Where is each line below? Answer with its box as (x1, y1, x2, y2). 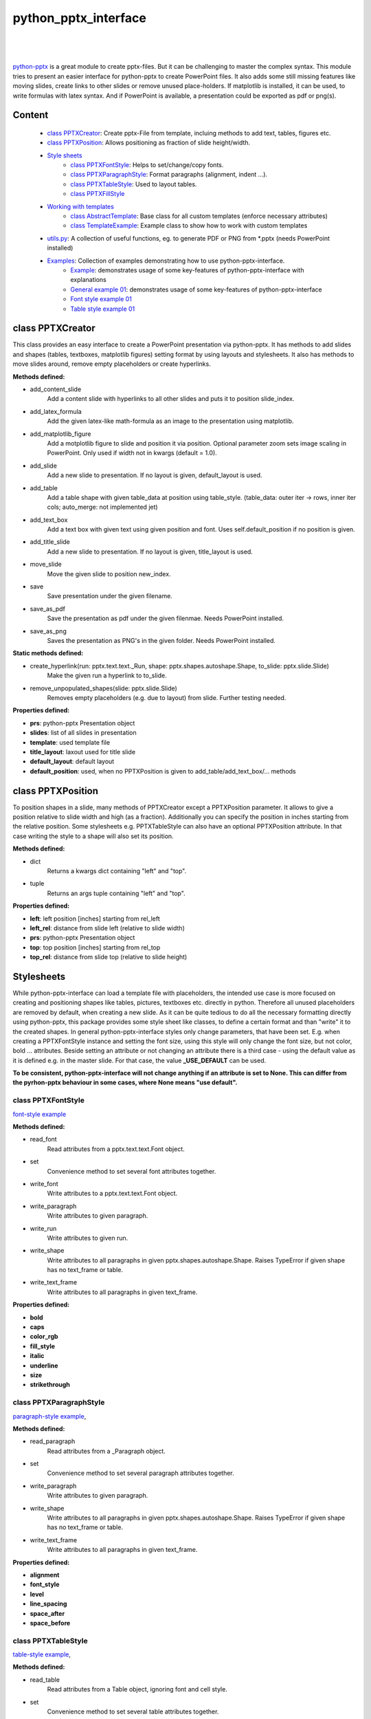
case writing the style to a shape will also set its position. (12, 832, 175, 840)
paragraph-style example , (12, 1412, 87, 1420)
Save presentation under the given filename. (47, 592, 173, 600)
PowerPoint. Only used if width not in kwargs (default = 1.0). (47, 449, 218, 457)
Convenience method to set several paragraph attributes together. (47, 1469, 235, 1478)
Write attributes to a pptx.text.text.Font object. (47, 1190, 178, 1198)
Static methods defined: (12, 649, 84, 657)
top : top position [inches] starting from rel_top (30, 943, 161, 952)
